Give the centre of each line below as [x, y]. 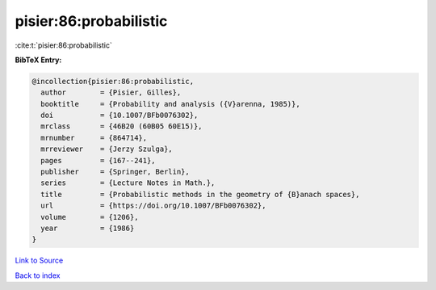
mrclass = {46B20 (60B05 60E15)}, [122, 126]
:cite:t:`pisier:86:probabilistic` [63, 45]
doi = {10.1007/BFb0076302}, [119, 116]
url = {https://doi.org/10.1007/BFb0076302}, [153, 206]
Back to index [38, 275]
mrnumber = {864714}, [94, 138]
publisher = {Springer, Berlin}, [115, 172]
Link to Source [39, 261]
